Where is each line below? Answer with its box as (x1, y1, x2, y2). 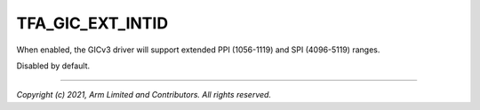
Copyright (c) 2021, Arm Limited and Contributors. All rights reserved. (16, 90, 271, 100)
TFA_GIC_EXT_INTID (16, 13, 169, 33)
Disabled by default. (16, 60, 91, 71)
